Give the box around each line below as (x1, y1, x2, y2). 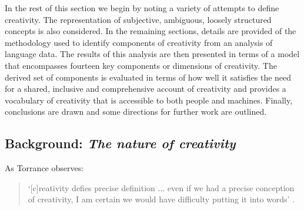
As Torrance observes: (5, 162, 84, 174)
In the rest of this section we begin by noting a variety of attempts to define (5, 2, 279, 14)
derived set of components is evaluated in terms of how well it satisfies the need (5, 71, 292, 83)
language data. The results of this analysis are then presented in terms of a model (5, 48, 300, 60)
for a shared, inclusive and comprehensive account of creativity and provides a (5, 82, 286, 95)
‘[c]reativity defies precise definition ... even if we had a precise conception (28, 181, 295, 194)
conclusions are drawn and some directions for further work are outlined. (5, 105, 267, 118)
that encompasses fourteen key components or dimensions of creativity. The (5, 59, 277, 71)
